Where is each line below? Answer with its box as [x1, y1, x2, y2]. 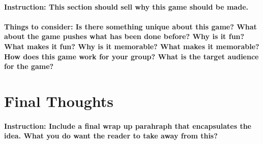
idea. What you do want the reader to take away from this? [4, 130, 218, 141]
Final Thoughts [4, 90, 114, 111]
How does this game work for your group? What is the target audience [4, 51, 259, 61]
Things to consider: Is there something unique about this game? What [4, 21, 257, 31]
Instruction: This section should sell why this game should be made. [4, 1, 248, 12]
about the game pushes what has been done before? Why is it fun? [4, 31, 245, 42]
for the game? [4, 61, 54, 71]
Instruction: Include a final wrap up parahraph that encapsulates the [4, 120, 251, 131]
